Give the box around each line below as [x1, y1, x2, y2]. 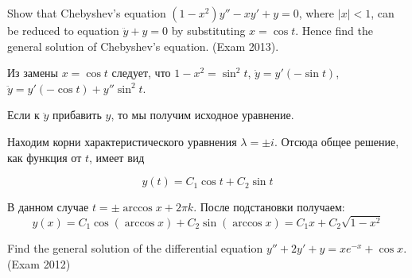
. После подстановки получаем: [193, 199, 345, 215]
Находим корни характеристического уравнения [7, 133, 237, 149]
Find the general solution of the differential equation [7, 239, 263, 256]
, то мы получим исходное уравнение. [111, 106, 294, 123]
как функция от [7, 149, 82, 165]
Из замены [7, 64, 59, 81]
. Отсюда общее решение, [274, 133, 399, 149]
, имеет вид [89, 149, 145, 165]
